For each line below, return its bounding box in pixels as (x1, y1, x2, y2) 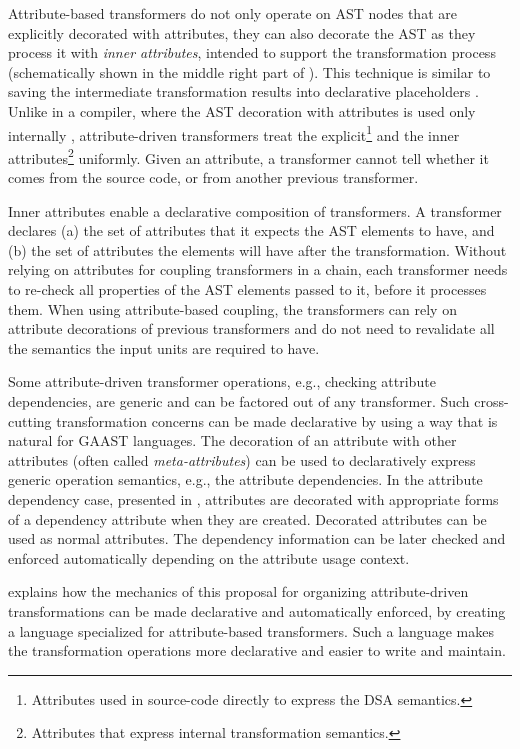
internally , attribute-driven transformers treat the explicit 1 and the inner (8, 121, 460, 145)
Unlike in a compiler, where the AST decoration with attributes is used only (8, 100, 476, 121)
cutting (8, 410, 52, 431)
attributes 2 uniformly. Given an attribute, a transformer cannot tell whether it (8, 144, 489, 168)
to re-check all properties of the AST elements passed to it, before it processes (8, 279, 487, 300)
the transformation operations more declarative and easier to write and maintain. (8, 640, 506, 661)
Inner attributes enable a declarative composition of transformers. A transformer (8, 200, 502, 221)
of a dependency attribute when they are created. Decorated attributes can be (8, 508, 487, 529)
